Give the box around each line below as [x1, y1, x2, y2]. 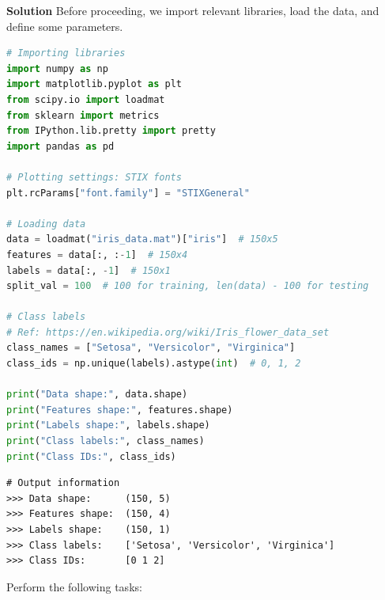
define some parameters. [6, 17, 123, 34]
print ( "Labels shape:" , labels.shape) [6, 420, 210, 431]
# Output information [6, 477, 120, 489]
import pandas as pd [6, 140, 115, 152]
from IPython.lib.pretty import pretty [6, 125, 216, 137]
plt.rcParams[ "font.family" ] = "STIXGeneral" [6, 187, 250, 199]
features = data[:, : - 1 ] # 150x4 [6, 249, 188, 260]
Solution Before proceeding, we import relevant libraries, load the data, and [6, 2, 379, 18]
